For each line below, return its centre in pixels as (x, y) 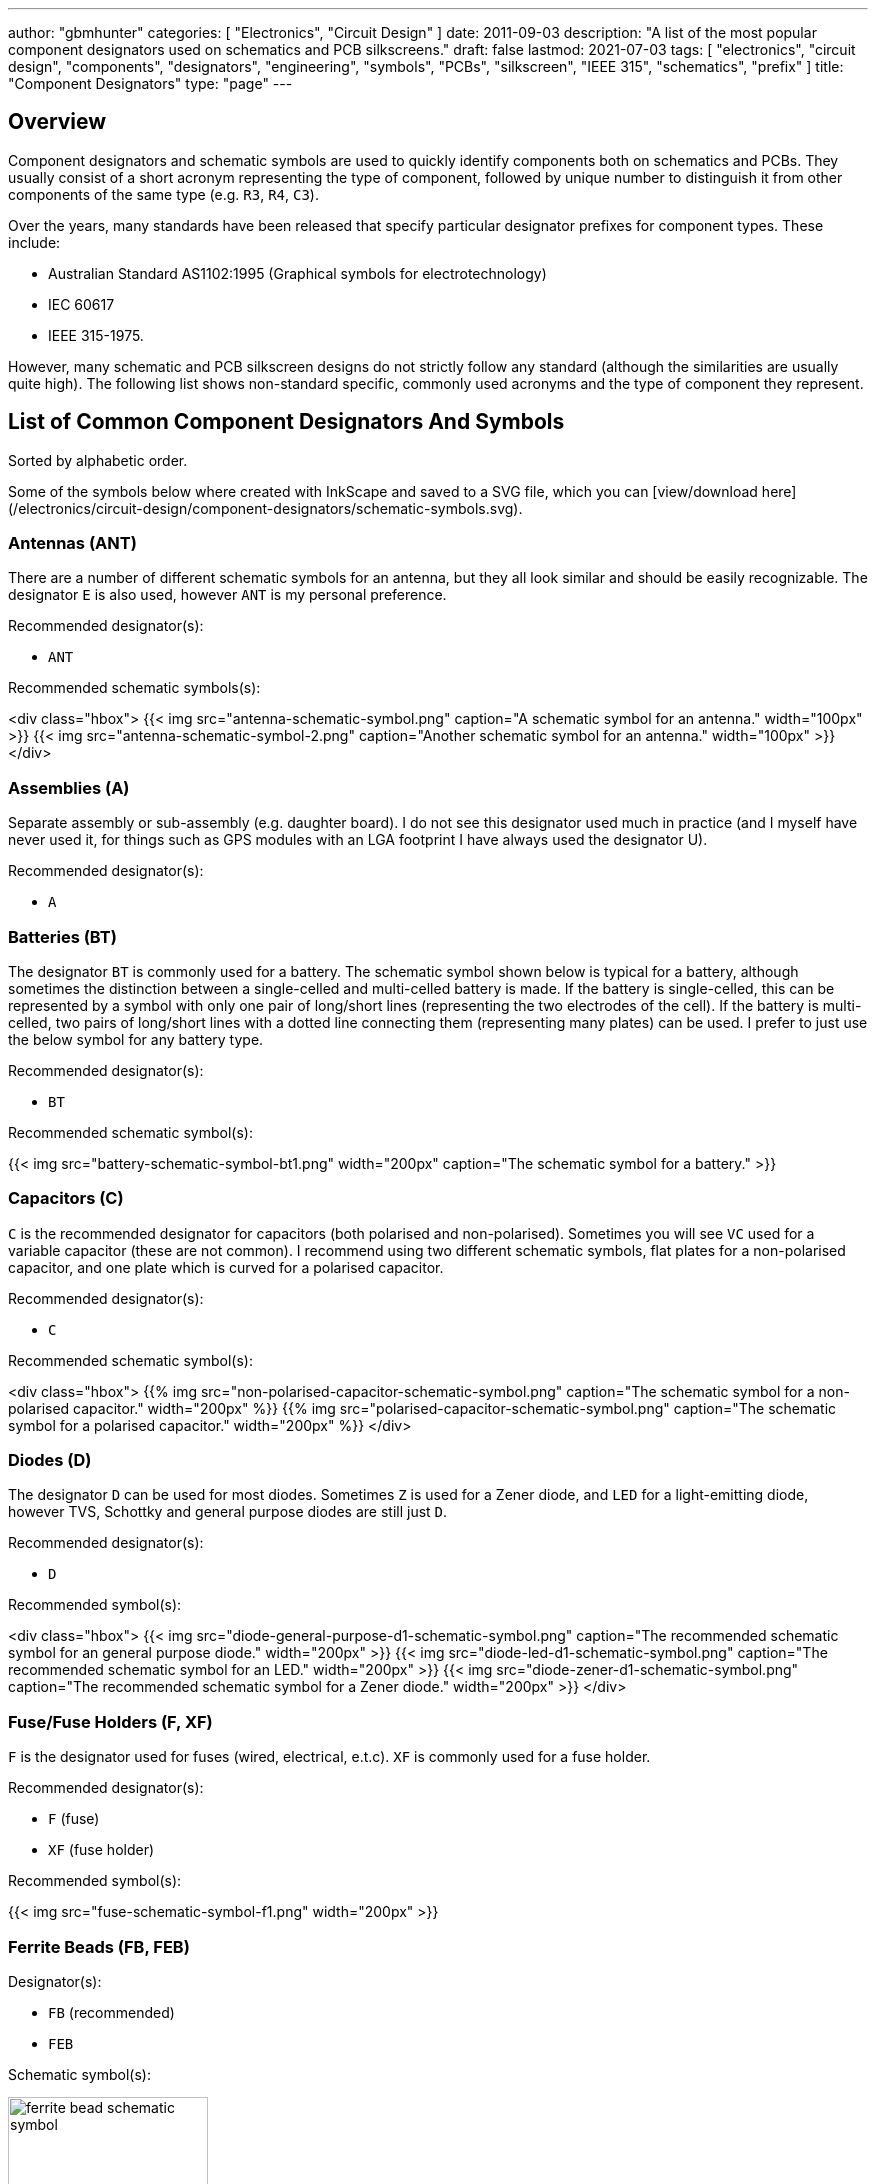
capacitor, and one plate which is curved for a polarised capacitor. (226, 1267)
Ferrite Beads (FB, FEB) (99, 1946)
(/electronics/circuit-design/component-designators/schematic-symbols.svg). (265, 508)
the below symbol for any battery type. (136, 1039)
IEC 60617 (81, 304)
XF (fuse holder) (101, 1850)
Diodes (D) (50, 1460)
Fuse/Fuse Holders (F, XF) (110, 1721)
